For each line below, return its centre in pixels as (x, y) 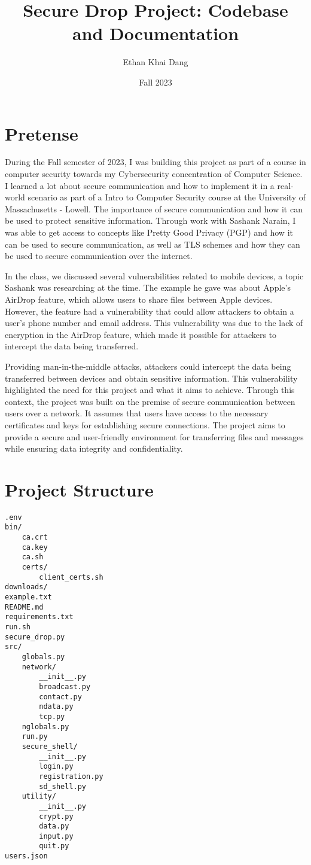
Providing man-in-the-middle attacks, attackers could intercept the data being (148, 366)
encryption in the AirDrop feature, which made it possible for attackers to (141, 334)
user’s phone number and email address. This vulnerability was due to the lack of (154, 323)
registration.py (71, 776)
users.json (26, 856)
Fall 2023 (155, 82)
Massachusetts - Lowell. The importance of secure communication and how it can (154, 208)
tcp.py (52, 716)
